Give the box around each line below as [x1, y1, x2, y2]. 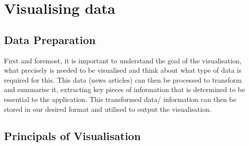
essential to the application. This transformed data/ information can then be [4, 94, 237, 104]
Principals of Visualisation [4, 128, 141, 143]
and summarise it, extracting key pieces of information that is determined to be [4, 84, 245, 95]
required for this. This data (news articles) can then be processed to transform [4, 74, 242, 85]
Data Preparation [4, 32, 96, 47]
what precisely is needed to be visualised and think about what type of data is [4, 65, 242, 75]
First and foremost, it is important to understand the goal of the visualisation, [4, 55, 242, 65]
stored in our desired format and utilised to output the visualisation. [4, 103, 211, 114]
